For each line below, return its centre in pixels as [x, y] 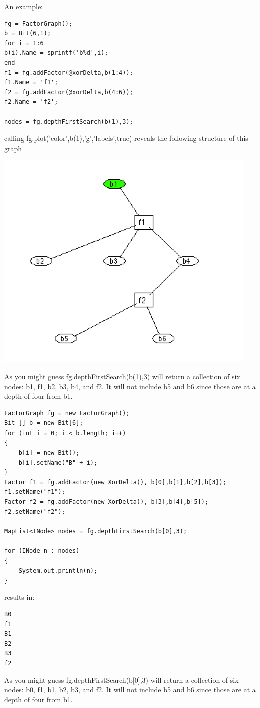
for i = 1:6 [24, 43]
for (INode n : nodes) [42, 551]
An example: [23, 6]
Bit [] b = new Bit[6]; [44, 423]
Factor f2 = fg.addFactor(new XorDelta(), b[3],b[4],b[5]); [106, 502]
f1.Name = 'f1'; [31, 83]
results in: [19, 597]
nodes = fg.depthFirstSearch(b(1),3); [69, 122]
